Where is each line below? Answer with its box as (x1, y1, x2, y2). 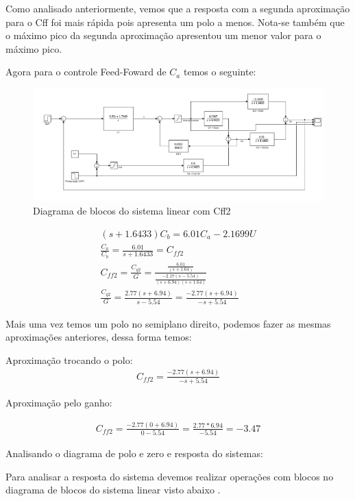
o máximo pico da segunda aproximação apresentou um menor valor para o (5, 28, 321, 42)
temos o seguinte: (183, 64, 256, 79)
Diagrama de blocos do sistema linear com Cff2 (33, 204, 231, 218)
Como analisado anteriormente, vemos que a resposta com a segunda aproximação (5, 1, 350, 15)
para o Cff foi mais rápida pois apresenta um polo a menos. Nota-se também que (5, 14, 345, 29)
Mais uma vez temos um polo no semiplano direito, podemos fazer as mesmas (5, 316, 331, 330)
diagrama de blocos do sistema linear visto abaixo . (5, 482, 221, 497)
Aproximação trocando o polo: (5, 352, 133, 367)
